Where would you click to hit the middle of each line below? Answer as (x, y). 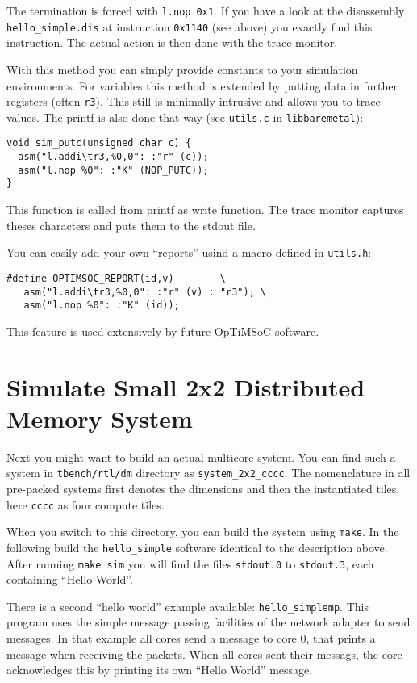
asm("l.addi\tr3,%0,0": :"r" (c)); (113, 157)
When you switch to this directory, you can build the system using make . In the (203, 532)
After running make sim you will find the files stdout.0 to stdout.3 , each (190, 563)
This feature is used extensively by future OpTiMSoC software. (163, 331)
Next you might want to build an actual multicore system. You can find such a (201, 457)
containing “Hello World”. (70, 579)
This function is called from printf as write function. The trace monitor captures (205, 210)
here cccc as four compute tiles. (85, 504)
